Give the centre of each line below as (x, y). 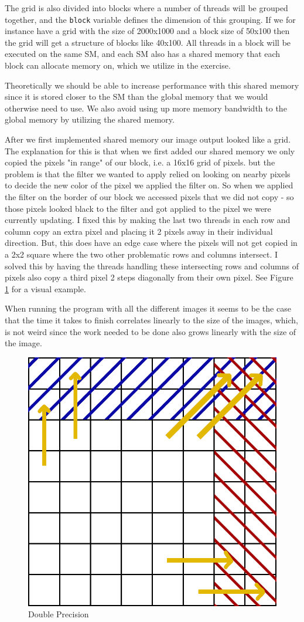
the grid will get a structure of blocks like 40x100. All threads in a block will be (148, 42)
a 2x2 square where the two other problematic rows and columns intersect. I (141, 254)
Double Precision (59, 614)
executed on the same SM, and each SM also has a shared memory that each (143, 54)
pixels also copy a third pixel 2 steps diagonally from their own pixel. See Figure (149, 277)
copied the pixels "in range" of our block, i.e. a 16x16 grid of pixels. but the (140, 162)
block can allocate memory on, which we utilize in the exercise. (118, 65)
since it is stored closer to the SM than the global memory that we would (136, 97)
